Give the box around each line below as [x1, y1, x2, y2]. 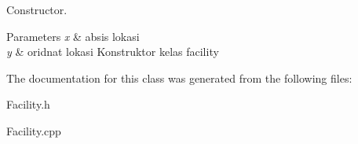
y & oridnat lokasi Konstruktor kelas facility [6, 43, 219, 60]
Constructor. [6, 2, 68, 17]
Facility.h [6, 96, 50, 113]
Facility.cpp [6, 122, 61, 138]
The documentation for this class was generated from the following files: [6, 69, 353, 86]
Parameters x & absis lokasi [6, 28, 140, 44]
